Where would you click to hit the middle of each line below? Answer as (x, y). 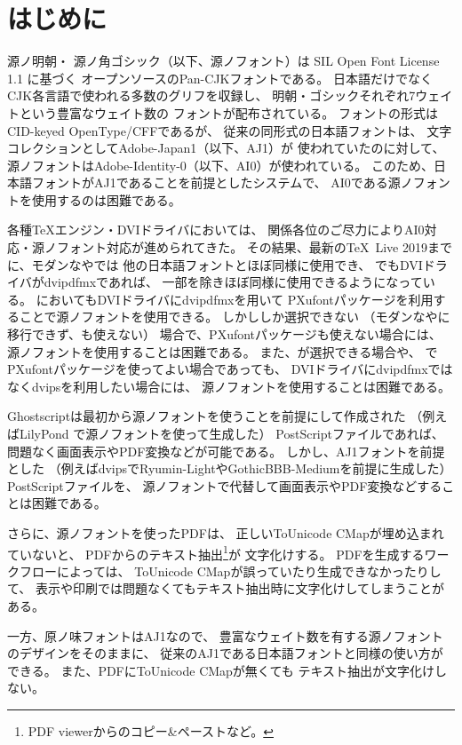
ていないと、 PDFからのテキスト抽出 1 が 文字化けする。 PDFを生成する (216, 552)
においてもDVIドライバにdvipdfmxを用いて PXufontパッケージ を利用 (235, 299)
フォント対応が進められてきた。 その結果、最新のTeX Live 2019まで (255, 247)
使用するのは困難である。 (106, 199)
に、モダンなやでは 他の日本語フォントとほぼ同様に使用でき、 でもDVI (215, 264)
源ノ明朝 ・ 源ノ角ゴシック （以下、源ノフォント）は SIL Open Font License (223, 61)
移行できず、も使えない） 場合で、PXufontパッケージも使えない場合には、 (224, 334)
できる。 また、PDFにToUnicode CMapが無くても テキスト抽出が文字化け (221, 670)
